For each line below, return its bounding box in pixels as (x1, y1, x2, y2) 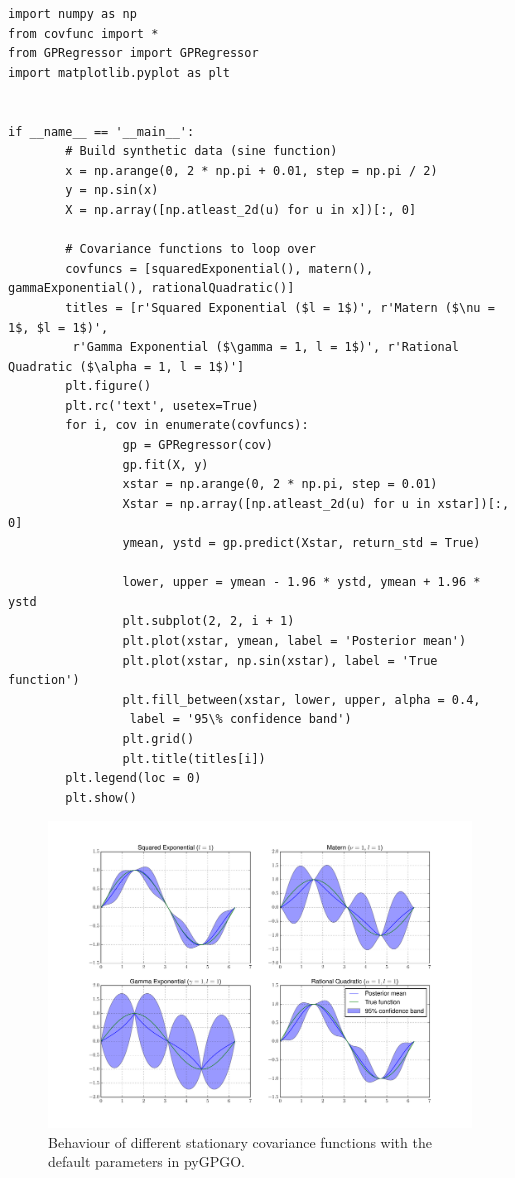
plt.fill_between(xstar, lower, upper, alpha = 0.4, (122, 692, 481, 707)
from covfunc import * (8, 26, 159, 41)
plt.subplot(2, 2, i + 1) (122, 614, 295, 629)
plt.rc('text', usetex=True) (65, 398, 259, 413)
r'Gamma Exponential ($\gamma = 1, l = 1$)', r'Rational (72, 340, 460, 355)
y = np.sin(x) (65, 183, 159, 198)
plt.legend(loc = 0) (65, 771, 202, 786)
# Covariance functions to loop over (65, 242, 316, 257)
